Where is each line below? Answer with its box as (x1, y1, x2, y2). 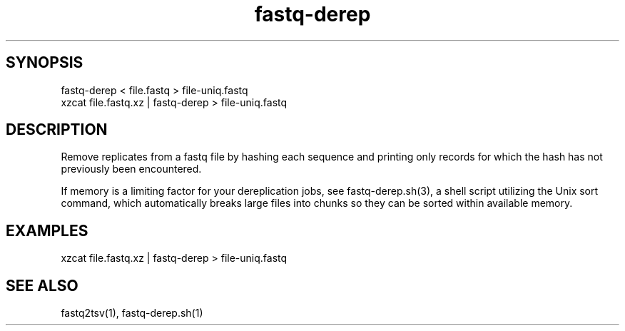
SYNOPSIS (6, 54, 83, 72)
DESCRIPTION (6, 121, 108, 139)
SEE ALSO (6, 276, 78, 295)
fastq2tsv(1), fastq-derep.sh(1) (61, 307, 203, 320)
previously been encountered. (61, 163, 202, 175)
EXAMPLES (6, 221, 88, 240)
